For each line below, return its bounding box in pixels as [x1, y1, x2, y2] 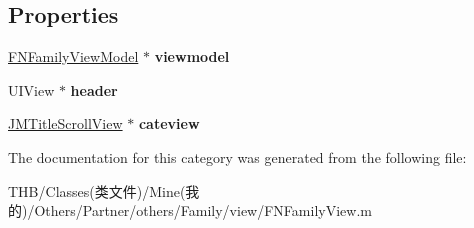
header [70, 79, 118, 100]
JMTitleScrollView [8, 113, 123, 134]
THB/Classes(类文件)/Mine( [8, 180, 186, 201]
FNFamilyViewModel [8, 46, 139, 67]
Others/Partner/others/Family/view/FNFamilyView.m [34, 200, 372, 221]
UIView [8, 79, 55, 100]
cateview [138, 113, 200, 134]
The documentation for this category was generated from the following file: [8, 146, 467, 167]
